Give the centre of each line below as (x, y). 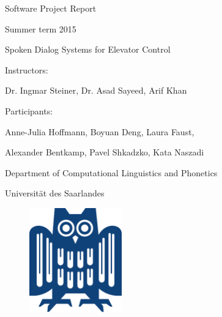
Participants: (29, 110)
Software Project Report (51, 8)
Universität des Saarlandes (55, 193)
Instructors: (27, 69)
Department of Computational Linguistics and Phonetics (111, 172)
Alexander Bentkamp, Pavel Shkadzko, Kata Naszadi (105, 152)
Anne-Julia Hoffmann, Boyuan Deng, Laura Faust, (100, 131)
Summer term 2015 (41, 28)
